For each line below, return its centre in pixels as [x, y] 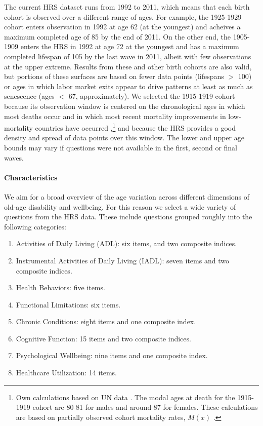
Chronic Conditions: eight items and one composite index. [106, 321]
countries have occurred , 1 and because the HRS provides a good [135, 127]
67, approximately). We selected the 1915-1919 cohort [152, 96]
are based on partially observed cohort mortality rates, [101, 417]
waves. [14, 157]
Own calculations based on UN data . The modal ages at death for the [125, 397]
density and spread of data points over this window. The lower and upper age [124, 138]
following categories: [35, 226]
